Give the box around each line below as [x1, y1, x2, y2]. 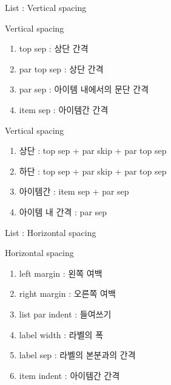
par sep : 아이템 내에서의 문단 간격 [19, 83, 149, 95]
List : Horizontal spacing [5, 226, 96, 238]
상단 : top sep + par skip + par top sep [19, 144, 167, 157]
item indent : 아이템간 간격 [19, 369, 120, 381]
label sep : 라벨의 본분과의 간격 [19, 349, 136, 361]
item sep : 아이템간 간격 [19, 103, 109, 116]
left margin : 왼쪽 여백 [19, 266, 102, 279]
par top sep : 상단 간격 [19, 62, 104, 75]
